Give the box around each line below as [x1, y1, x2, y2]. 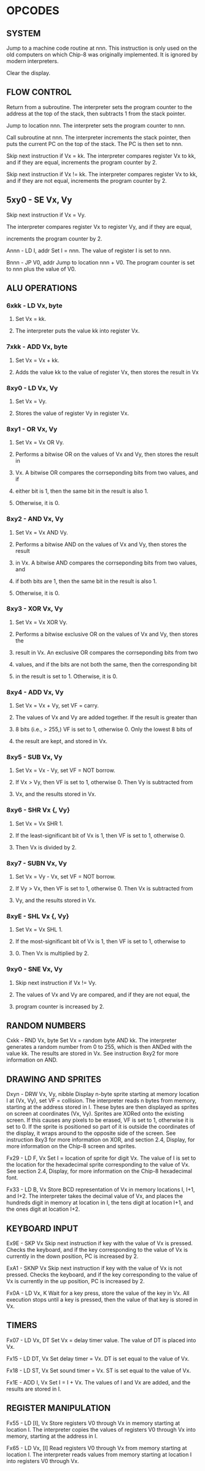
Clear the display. [6, 69, 51, 77]
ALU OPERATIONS [6, 283, 77, 293]
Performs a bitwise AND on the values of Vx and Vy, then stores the [15, 541, 187, 548]
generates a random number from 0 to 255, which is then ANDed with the [6, 1043, 192, 1051]
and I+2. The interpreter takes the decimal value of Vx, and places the [6, 1192, 183, 1200]
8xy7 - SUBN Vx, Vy [6, 859, 68, 867]
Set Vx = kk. [15, 315, 47, 323]
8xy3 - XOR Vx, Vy [6, 604, 63, 613]
